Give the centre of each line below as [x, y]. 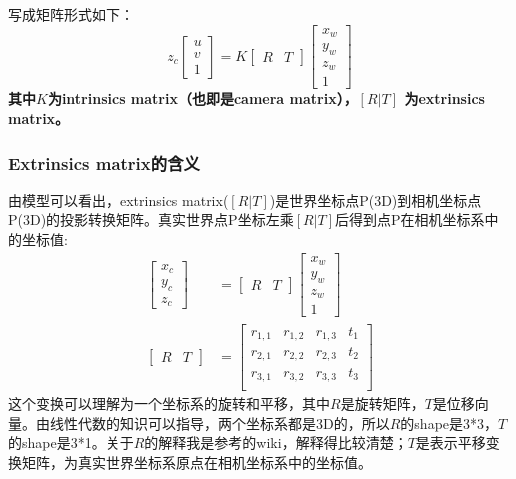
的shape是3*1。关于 [71, 442]
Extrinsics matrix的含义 [104, 162]
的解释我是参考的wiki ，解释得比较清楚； [276, 442]
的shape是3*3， [449, 422]
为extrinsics [444, 98]
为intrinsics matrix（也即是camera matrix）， [202, 98]
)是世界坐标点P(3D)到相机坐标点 [375, 199]
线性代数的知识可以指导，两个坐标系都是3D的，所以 [219, 422]
